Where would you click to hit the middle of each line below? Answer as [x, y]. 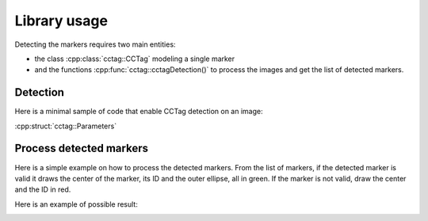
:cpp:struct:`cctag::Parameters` [66, 126]
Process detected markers [81, 149]
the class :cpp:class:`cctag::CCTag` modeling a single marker [135, 59]
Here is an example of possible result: [76, 204]
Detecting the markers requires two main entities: [95, 44]
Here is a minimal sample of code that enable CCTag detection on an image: [139, 112]
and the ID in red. [43, 189]
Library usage [61, 21]
